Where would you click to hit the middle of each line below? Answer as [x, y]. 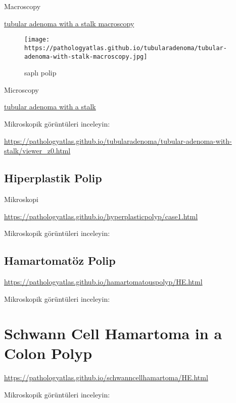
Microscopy [21, 89]
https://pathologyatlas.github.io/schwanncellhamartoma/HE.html [106, 377]
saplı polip [40, 73]
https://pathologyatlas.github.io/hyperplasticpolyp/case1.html [101, 216]
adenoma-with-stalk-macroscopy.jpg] [86, 56]
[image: [37, 40]
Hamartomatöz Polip [60, 260]
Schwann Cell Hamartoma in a [113, 333]
